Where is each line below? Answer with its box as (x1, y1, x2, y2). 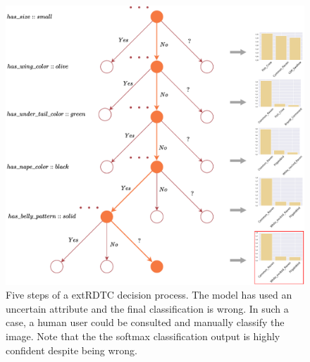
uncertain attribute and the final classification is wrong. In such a (6, 301, 289, 316)
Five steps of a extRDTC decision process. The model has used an (6, 287, 292, 302)
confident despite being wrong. (6, 342, 137, 357)
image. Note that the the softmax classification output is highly (6, 329, 280, 344)
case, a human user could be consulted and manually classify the (6, 315, 285, 330)
